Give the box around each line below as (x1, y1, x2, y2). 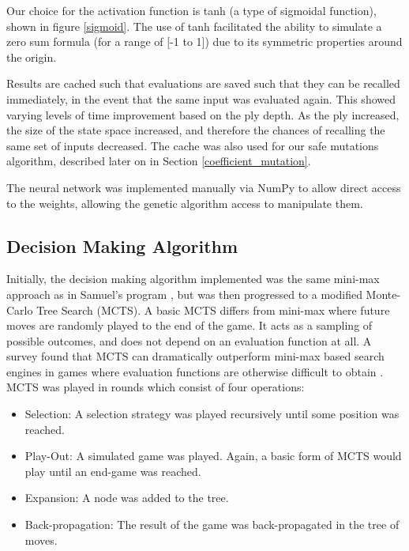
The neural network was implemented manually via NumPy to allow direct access (6, 179, 401, 195)
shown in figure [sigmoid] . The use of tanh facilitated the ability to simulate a (6, 17, 382, 34)
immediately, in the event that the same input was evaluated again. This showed (6, 90, 396, 107)
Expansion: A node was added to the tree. (24, 489, 229, 506)
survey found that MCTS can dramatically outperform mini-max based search (6, 348, 385, 364)
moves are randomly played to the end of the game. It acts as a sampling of (6, 317, 373, 334)
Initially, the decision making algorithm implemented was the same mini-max (6, 270, 380, 287)
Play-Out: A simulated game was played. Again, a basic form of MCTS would (24, 447, 402, 464)
